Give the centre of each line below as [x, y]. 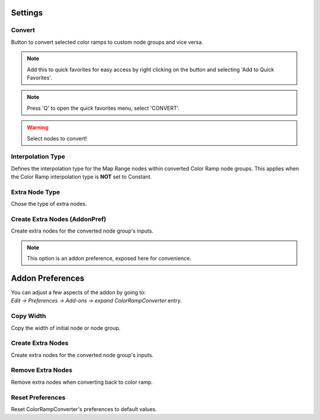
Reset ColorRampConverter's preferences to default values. [84, 409]
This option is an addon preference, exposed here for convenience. [109, 259]
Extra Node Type [36, 192]
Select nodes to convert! [57, 138]
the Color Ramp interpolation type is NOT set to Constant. [81, 177]
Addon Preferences [48, 278]
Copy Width [29, 316]
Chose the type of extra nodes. [49, 204]
